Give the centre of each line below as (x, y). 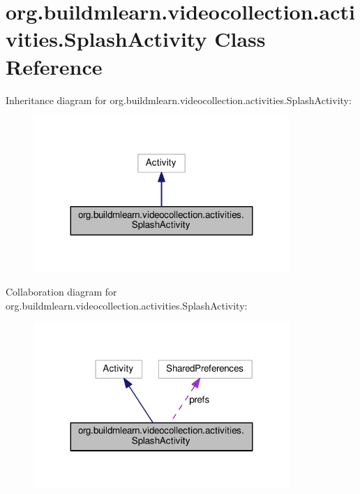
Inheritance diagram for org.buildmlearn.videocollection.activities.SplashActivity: (179, 100)
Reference (54, 66)
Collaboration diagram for (61, 292)
